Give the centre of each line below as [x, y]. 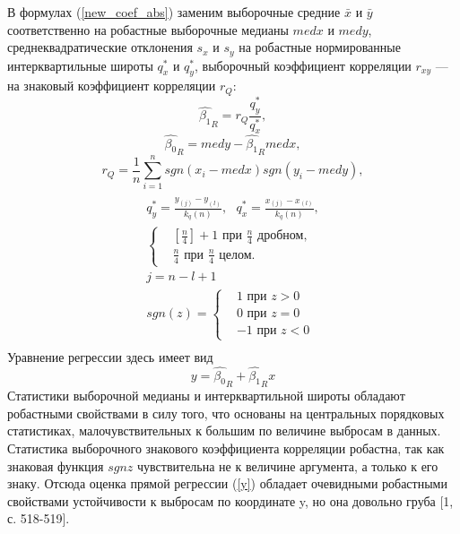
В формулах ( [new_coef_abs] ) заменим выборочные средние [174, 12]
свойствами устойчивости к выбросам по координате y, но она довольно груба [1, [230, 500]
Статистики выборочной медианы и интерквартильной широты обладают [206, 396]
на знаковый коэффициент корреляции [112, 86]
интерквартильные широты [80, 65]
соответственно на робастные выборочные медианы [148, 29]
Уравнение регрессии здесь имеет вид [110, 356]
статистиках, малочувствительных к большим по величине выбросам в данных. [224, 431]
